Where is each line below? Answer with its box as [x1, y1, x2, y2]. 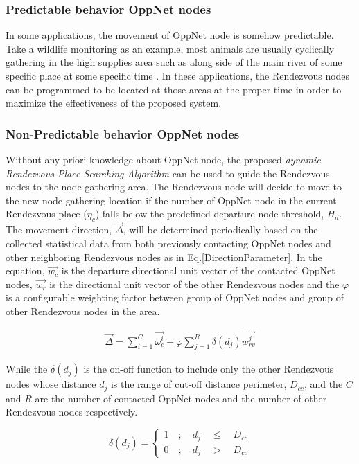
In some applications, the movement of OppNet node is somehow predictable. [6, 28, 334, 42]
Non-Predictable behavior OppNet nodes [6, 125, 240, 142]
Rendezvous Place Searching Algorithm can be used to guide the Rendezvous [6, 166, 330, 180]
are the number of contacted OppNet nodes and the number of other [35, 391, 327, 405]
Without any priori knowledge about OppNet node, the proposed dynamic [6, 152, 321, 166]
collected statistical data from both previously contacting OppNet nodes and [6, 235, 331, 250]
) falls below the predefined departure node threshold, [95, 206, 324, 221]
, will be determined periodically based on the [123, 222, 318, 237]
